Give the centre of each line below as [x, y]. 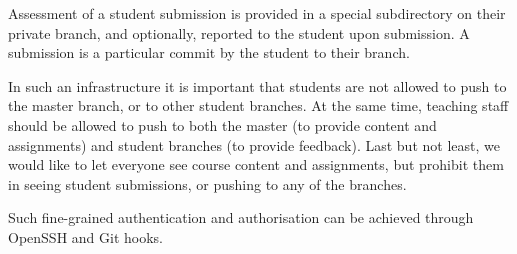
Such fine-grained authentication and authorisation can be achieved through [241, 217]
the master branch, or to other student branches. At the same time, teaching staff [258, 105]
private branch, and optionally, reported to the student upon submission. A [239, 32]
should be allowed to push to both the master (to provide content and [222, 124]
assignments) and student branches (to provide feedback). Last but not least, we [254, 144]
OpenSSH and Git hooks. [85, 236]
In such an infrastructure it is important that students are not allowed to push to [257, 85]
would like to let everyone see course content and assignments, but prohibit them [256, 164]
